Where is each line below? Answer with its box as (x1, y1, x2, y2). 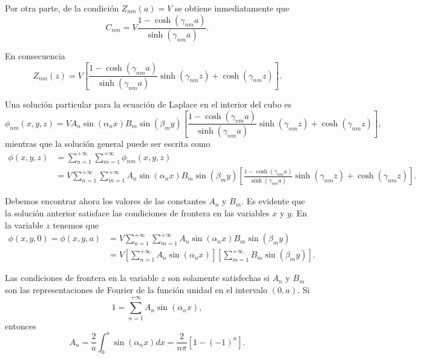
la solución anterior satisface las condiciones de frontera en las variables (5, 206, 270, 219)
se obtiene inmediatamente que (175, 2, 290, 14)
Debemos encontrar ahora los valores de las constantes (5, 195, 206, 207)
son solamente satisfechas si (168, 271, 270, 284)
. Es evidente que (241, 195, 305, 207)
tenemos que (53, 218, 99, 231)
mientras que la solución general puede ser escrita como (5, 137, 211, 150)
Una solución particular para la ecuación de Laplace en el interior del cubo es (5, 97, 292, 110)
